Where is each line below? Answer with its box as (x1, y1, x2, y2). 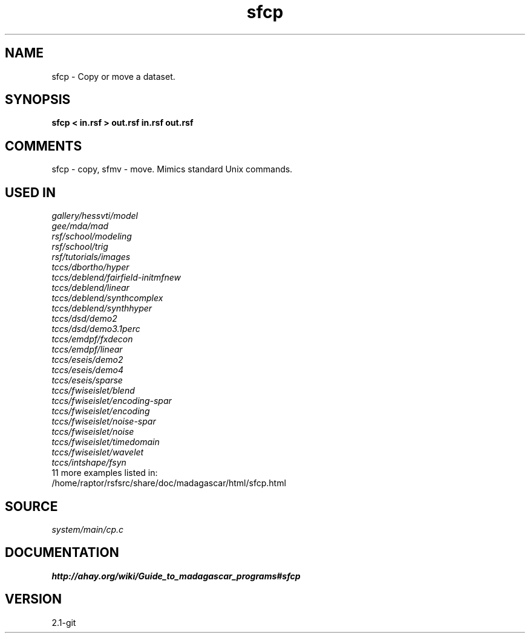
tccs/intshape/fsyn (51, 457, 126, 468)
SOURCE (5, 498, 58, 514)
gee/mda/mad (51, 221, 109, 232)
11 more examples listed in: (51, 467, 158, 478)
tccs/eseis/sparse (51, 375, 123, 386)
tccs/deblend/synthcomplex (51, 293, 163, 304)
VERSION (5, 591, 62, 607)
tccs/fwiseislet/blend (51, 385, 135, 396)
